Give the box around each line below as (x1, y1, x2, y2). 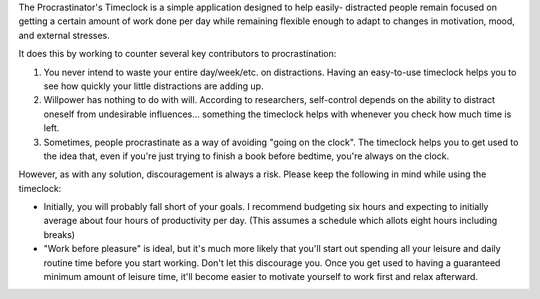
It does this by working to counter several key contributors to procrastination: (18, 48, 337, 60)
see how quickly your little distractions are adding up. (43, 80, 264, 92)
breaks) (43, 228, 75, 240)
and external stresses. (18, 29, 110, 41)
